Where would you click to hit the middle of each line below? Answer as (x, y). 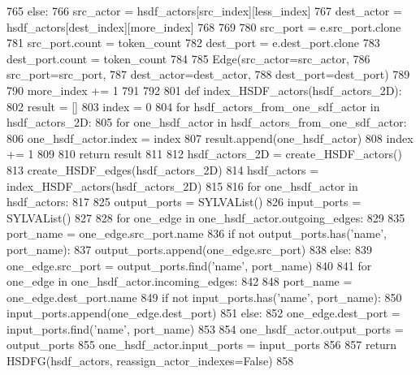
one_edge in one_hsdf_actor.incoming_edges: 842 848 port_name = (180, 281)
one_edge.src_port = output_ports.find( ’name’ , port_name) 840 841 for (189, 265)
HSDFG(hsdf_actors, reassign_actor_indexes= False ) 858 (150, 361)
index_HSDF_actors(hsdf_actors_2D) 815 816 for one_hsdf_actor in (182, 185)
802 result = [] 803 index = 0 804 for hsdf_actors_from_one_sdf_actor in (193, 106)
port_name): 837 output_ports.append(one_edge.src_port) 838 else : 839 (189, 249)
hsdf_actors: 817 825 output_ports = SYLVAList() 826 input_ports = (184, 202)
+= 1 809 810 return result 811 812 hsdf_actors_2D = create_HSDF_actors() (204, 154)
